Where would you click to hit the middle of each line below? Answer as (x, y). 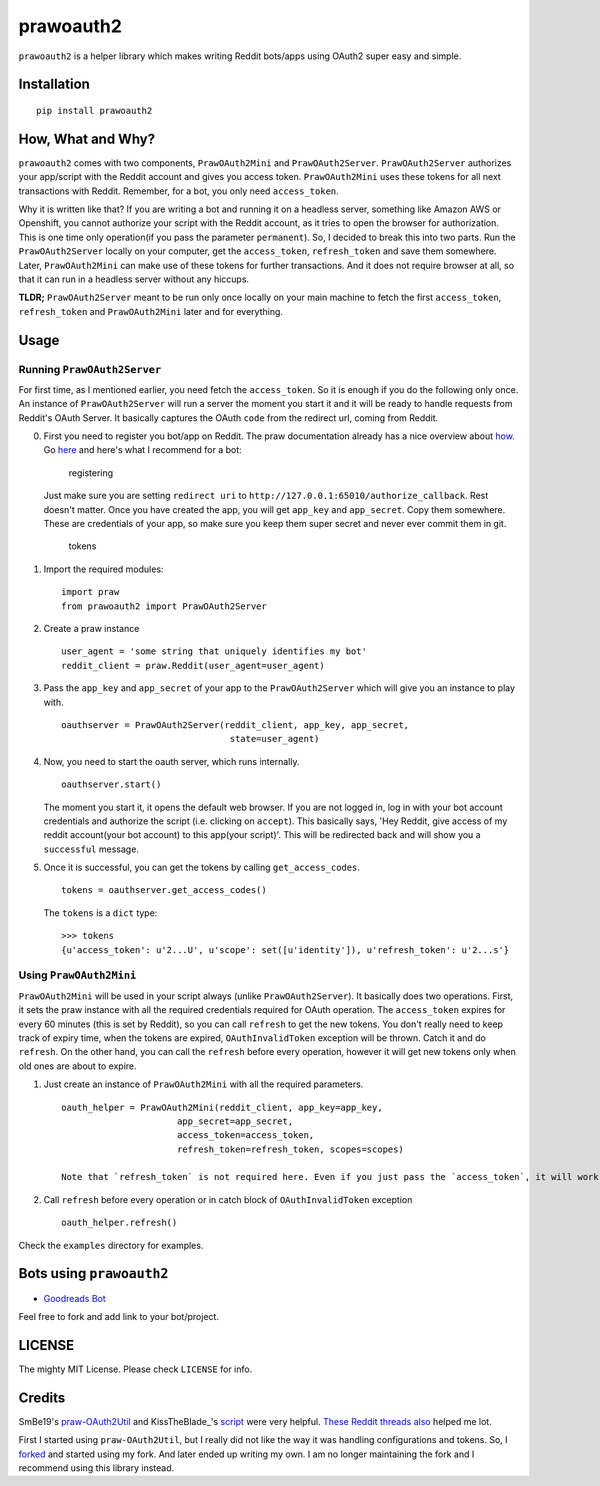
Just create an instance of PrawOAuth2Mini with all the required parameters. (203, 1084)
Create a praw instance (91, 628)
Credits (42, 1397)
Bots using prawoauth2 (93, 1273)
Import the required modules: (103, 569)
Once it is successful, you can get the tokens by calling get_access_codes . (201, 867)
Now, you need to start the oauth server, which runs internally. (171, 761)
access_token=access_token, (245, 1135)
